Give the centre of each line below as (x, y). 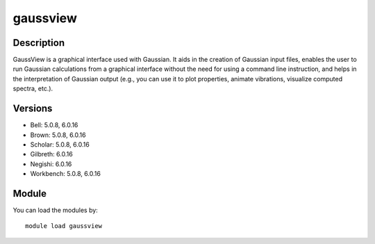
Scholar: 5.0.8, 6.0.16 (60, 144)
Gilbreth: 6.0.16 (51, 154)
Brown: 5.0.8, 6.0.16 (58, 135)
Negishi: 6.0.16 (51, 164)
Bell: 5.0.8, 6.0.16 (54, 125)
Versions (33, 109)
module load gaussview (64, 226)
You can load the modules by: (56, 210)
